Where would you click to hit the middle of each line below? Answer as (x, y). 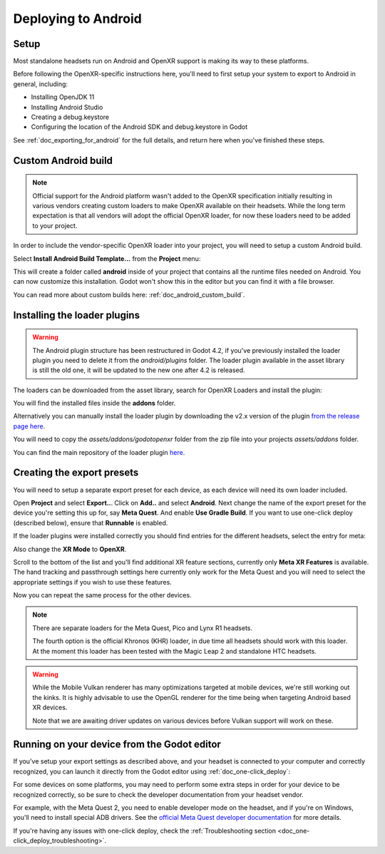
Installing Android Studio (67, 107)
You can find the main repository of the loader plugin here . (99, 452)
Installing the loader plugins (77, 315)
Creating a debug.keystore (70, 117)
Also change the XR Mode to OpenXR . (70, 549)
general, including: (40, 84)
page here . (29, 426)
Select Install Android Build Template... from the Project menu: (107, 258)
